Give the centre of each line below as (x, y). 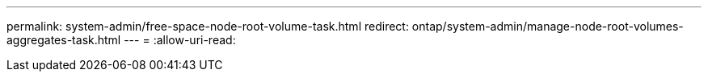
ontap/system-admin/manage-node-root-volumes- (548, 26)
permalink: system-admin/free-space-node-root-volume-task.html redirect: (208, 26)
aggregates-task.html (64, 40)
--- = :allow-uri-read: (180, 40)
